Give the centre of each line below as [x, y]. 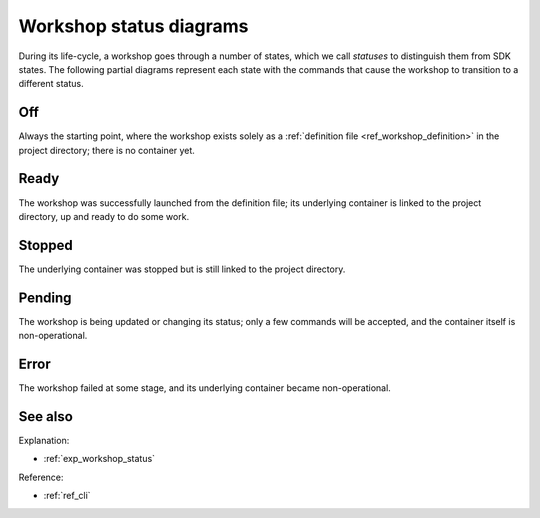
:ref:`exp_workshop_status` [99, 459]
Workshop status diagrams [133, 26]
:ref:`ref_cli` [67, 496]
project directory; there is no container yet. [106, 150]
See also [46, 416]
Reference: [41, 477]
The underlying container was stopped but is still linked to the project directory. [182, 269]
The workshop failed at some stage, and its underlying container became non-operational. [205, 388]
